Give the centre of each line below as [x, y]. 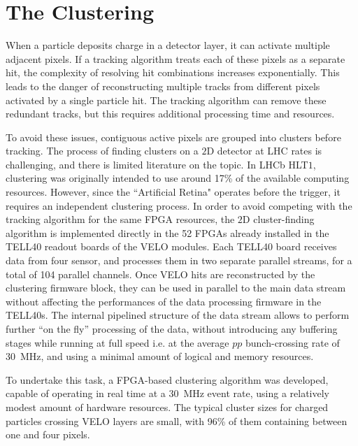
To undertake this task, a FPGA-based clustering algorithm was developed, [167, 379]
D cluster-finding [278, 219]
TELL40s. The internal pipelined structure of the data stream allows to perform [178, 315]
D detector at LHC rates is [264, 151]
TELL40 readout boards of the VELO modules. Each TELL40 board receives [171, 246]
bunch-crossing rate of [293, 342]
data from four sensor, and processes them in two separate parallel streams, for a [179, 260]
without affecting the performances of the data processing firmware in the [164, 301]
